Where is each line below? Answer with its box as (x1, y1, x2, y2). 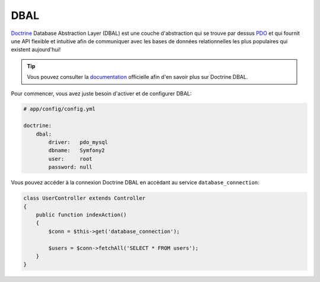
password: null (48, 164, 93, 171)
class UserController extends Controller (23, 195, 146, 201)
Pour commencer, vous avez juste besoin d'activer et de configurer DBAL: (11, 89, 192, 97)
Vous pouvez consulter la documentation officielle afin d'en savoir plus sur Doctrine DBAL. (27, 73, 248, 81)
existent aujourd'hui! (11, 46, 61, 53)
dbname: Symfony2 (48, 147, 105, 154)
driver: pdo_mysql (48, 139, 108, 146)
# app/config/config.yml (23, 105, 96, 113)
